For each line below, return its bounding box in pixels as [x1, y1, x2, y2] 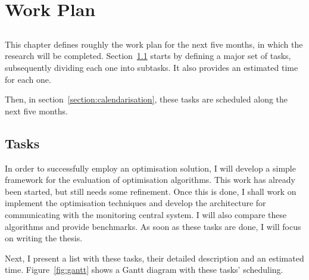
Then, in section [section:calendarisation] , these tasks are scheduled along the [5, 93, 288, 105]
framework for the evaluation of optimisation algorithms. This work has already [5, 173, 295, 186]
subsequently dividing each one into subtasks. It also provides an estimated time [5, 61, 298, 73]
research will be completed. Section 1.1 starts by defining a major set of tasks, [5, 49, 291, 62]
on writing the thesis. [5, 232, 83, 244]
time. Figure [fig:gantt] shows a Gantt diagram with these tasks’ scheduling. [5, 263, 283, 276]
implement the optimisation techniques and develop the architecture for [5, 197, 266, 209]
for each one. [5, 73, 51, 85]
